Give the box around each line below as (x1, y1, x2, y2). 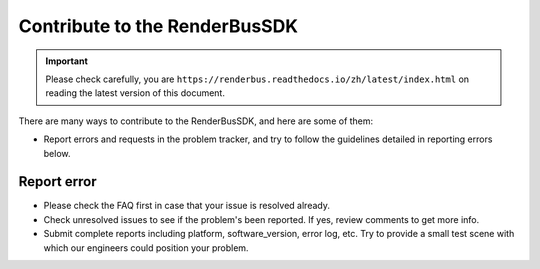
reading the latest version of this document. (45, 87, 225, 99)
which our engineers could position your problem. (43, 241, 249, 254)
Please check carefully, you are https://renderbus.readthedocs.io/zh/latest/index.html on (45, 73, 470, 85)
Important (45, 55, 89, 67)
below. (43, 147, 71, 159)
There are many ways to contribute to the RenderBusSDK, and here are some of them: (18, 115, 374, 127)
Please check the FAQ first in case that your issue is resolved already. (43, 200, 330, 212)
